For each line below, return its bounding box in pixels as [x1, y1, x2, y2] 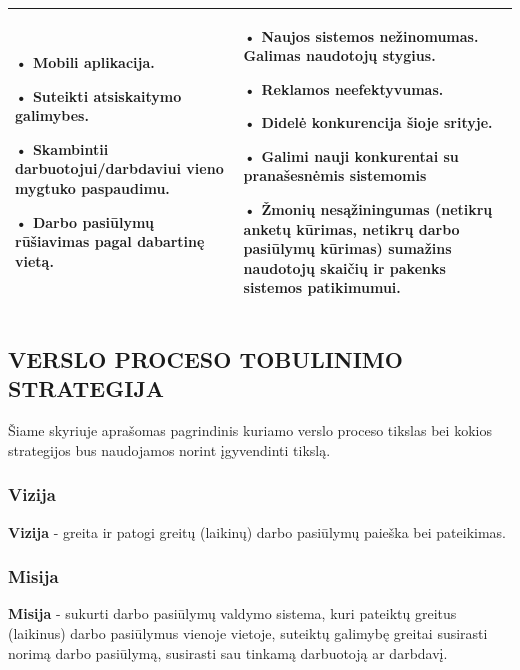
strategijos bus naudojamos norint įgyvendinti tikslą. [8, 439, 331, 460]
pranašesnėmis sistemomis [243, 165, 427, 186]
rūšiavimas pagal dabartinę [15, 231, 205, 252]
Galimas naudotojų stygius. [243, 45, 436, 66]
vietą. [15, 250, 54, 271]
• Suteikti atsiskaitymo [15, 85, 182, 106]
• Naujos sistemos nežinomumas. [243, 25, 479, 46]
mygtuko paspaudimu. [15, 178, 170, 199]
